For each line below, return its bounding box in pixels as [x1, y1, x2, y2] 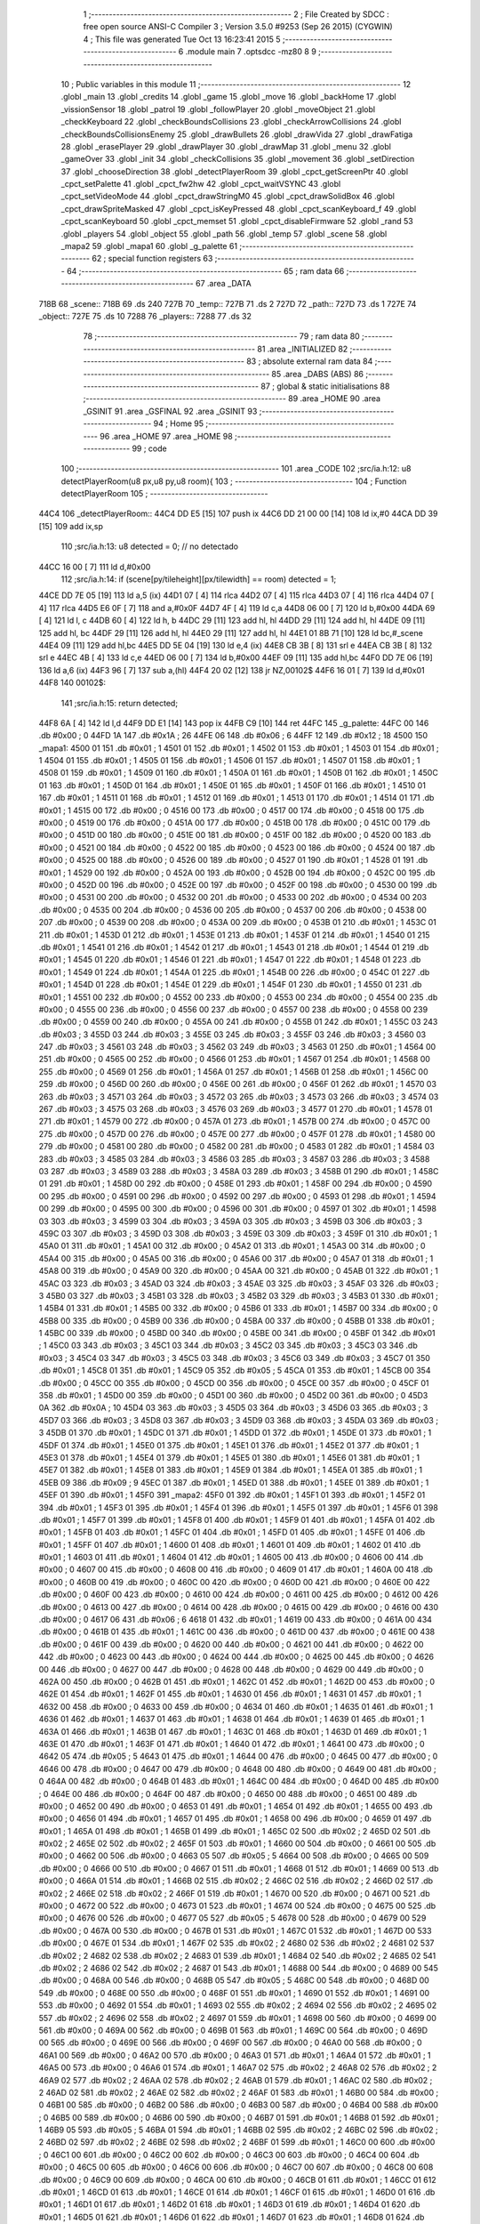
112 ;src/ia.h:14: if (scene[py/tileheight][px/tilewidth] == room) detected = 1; [60, 574, 337, 584]
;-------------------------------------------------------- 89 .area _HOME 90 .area [83, 393, 381, 404]
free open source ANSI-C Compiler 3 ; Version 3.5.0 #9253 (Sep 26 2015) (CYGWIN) [83, 21, 393, 32]
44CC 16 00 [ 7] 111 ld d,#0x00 [38, 561, 151, 572]
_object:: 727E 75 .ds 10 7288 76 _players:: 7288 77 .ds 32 [38, 310, 252, 321]
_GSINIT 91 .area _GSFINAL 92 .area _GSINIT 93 [83, 406, 258, 416]
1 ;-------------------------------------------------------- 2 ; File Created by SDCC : [83, 9, 390, 20]
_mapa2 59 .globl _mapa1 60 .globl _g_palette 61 [60, 241, 238, 252]
